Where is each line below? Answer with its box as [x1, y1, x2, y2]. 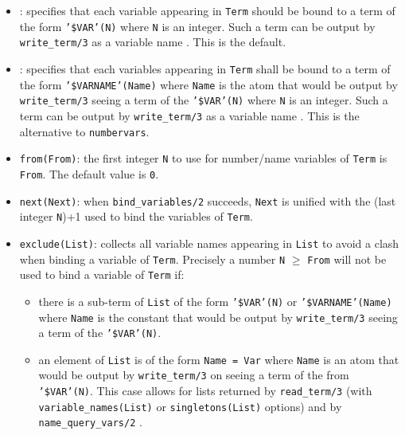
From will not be [307, 250, 387, 267]
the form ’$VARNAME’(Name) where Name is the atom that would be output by [19, 76, 398, 92]
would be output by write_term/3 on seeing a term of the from [38, 366, 349, 383]
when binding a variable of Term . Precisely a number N [19, 250, 286, 267]
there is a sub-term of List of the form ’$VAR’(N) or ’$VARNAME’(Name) [38, 292, 392, 309]
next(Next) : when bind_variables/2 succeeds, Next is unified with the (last [19, 192, 396, 209]
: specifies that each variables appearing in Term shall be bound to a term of [19, 60, 391, 76]
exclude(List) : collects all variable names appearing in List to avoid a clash [19, 234, 399, 251]
